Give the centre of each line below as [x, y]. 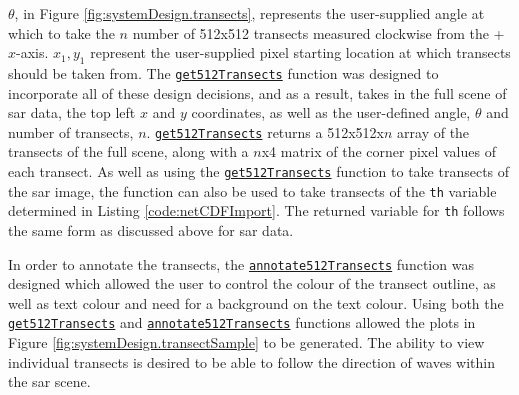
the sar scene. [49, 381]
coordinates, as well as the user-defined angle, [331, 112]
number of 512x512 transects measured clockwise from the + [318, 32]
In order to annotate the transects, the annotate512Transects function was [241, 263]
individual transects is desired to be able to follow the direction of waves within [252, 361]
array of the [433, 131]
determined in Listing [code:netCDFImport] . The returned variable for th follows [256, 210]
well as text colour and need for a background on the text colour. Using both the [256, 302]
